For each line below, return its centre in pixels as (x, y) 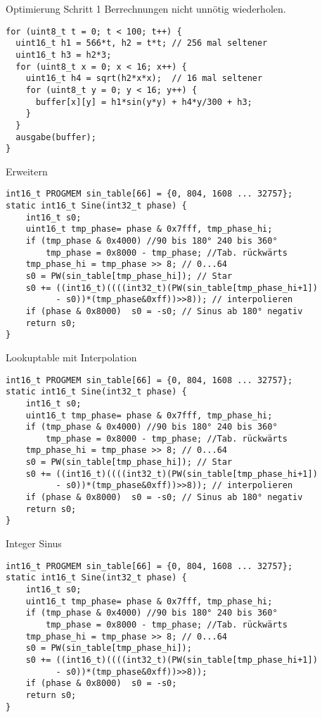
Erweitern (27, 171)
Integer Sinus (34, 543)
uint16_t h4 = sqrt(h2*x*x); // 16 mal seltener (144, 79)
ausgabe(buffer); (56, 137)
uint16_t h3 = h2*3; (64, 55)
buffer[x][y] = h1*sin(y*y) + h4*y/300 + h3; (144, 102)
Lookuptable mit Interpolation (71, 357)
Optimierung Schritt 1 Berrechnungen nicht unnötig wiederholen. (146, 8)
